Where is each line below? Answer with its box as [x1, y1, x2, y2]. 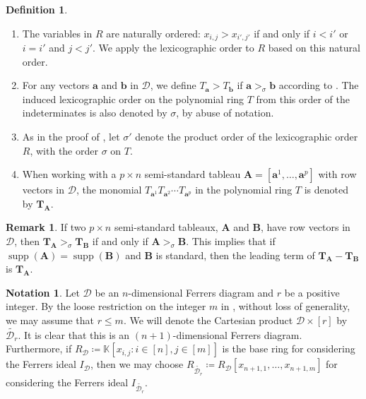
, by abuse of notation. [176, 105, 274, 120]
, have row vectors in [260, 220, 350, 234]
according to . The [278, 78, 359, 93]
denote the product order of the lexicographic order [135, 129, 358, 144]
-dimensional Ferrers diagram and [128, 285, 274, 299]
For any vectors [22, 78, 90, 93]
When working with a [22, 167, 117, 181]
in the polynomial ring [195, 182, 293, 197]
